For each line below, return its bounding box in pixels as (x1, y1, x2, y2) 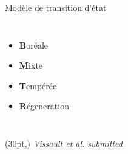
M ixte (19, 59, 43, 72)
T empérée (19, 79, 57, 92)
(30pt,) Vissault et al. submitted (5, 136, 123, 149)
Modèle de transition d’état (5, 1, 107, 13)
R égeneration (19, 99, 69, 112)
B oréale (19, 38, 49, 51)
